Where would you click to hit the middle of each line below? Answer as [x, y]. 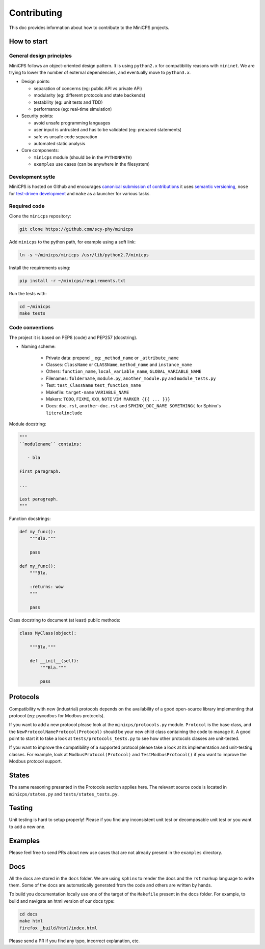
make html [31, 921]
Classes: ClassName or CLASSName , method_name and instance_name [119, 365]
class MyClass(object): [48, 633]
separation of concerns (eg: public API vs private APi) [88, 88]
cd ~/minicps [35, 306]
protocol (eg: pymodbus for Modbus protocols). [57, 715]
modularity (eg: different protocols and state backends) [90, 95]
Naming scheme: [39, 346]
